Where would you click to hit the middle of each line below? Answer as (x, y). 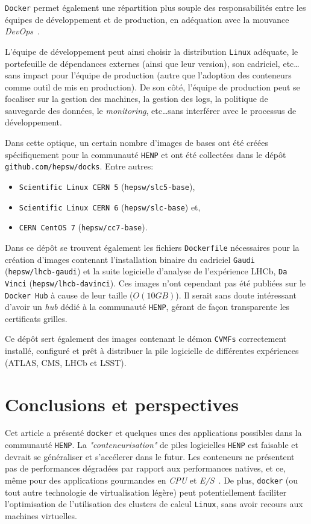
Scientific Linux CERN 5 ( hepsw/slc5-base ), (107, 186)
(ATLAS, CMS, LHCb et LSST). (66, 362)
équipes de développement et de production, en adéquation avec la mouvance (147, 19)
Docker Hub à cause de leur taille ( (69, 295)
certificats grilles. (36, 318)
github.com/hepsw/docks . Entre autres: (79, 166)
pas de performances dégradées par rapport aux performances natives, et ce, (145, 468)
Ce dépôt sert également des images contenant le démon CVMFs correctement (146, 339)
